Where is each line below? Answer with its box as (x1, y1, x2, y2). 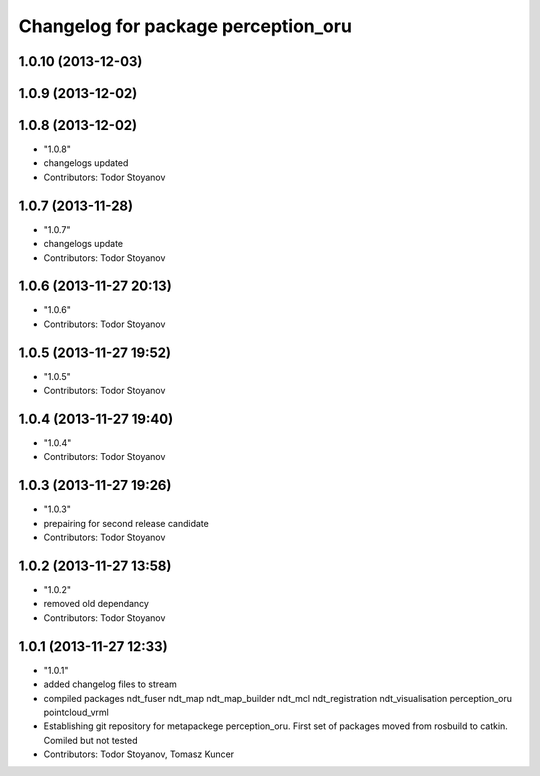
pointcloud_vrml (43, 706, 109, 718)
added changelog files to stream (43, 678, 177, 690)
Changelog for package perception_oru (18, 15, 352, 37)
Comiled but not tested (43, 734, 139, 746)
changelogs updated (43, 157, 129, 169)
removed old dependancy (43, 598, 150, 610)
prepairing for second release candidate (43, 517, 209, 529)
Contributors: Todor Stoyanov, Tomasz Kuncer (43, 748, 235, 760)
